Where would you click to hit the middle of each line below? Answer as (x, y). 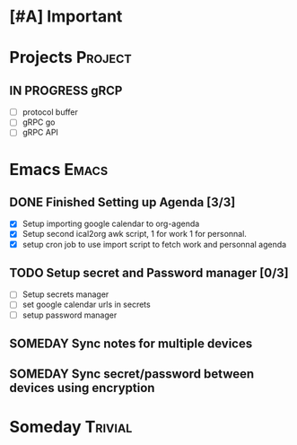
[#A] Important (66, 17)
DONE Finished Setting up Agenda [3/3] (122, 202)
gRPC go (39, 122)
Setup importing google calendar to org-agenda (111, 224)
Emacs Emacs (59, 169)
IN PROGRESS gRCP (66, 90)
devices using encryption (82, 388)
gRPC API (40, 133)
